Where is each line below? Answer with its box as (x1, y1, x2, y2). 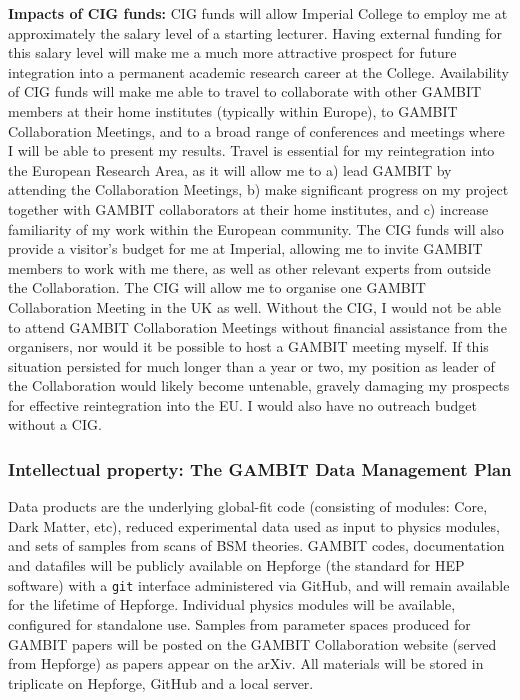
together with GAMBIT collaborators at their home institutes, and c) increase (8, 198, 489, 219)
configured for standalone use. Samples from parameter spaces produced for (8, 613, 471, 634)
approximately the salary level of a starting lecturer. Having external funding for (8, 22, 502, 43)
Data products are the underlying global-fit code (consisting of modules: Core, (8, 496, 488, 517)
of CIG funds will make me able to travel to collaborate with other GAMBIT (8, 81, 482, 102)
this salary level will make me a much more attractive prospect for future (8, 42, 457, 63)
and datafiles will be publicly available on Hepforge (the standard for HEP (8, 555, 465, 576)
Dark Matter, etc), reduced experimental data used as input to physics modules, (8, 515, 500, 536)
